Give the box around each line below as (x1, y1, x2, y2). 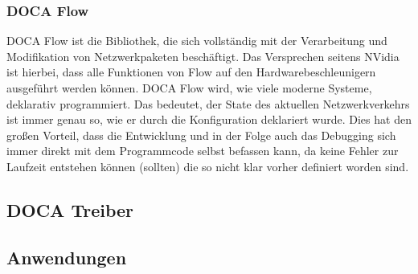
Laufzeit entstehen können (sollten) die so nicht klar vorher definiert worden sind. (6, 157, 409, 174)
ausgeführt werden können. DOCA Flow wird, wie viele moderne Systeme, (6, 80, 372, 96)
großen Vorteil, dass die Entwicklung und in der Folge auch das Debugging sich (6, 126, 396, 143)
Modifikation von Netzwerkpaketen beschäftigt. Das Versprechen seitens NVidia (6, 47, 400, 64)
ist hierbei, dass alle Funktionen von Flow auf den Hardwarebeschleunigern (6, 63, 376, 80)
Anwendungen (6, 244, 127, 269)
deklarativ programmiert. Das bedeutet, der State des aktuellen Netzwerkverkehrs (6, 95, 410, 112)
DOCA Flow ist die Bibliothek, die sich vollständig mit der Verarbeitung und (6, 32, 387, 49)
